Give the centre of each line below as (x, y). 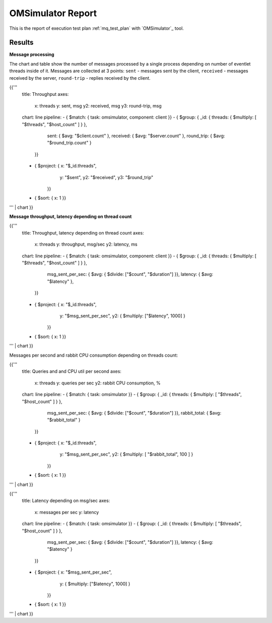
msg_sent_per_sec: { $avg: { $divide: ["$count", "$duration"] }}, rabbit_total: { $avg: (134, 413)
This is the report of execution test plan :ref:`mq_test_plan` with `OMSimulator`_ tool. (96, 28)
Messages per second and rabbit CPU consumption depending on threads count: (94, 355)
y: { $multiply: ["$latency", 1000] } (95, 584)
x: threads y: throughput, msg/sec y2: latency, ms (86, 244)
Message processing (32, 54)
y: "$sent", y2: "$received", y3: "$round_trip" (107, 177)
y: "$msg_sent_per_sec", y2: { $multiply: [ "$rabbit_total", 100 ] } (126, 455)
